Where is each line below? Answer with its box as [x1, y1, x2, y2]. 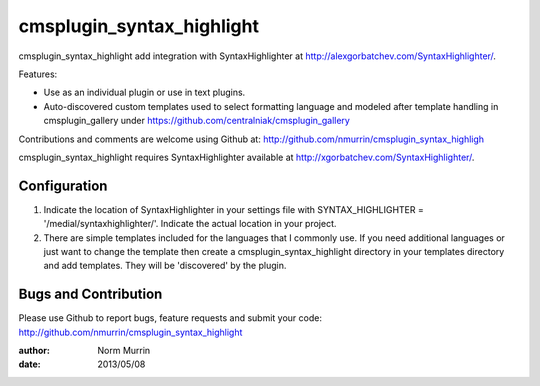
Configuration [18, 177, 108, 194]
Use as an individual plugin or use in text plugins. [43, 86, 246, 99]
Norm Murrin [97, 345, 151, 357]
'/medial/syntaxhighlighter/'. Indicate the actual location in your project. [43, 218, 337, 230]
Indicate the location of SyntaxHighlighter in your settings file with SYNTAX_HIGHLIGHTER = [43, 203, 424, 215]
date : [18, 358, 41, 370]
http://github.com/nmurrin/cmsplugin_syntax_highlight [18, 326, 243, 338]
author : [18, 345, 50, 357]
